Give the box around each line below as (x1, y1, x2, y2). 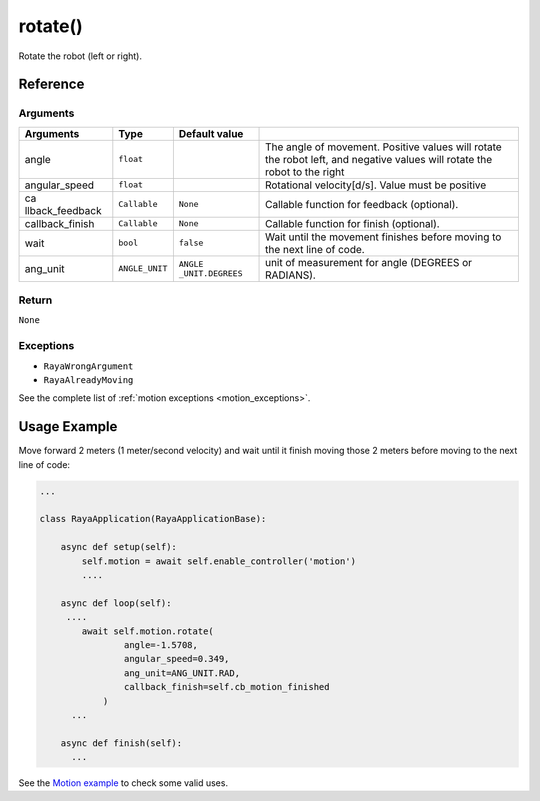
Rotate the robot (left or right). (18, 50, 142, 62)
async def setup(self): (60, 541, 177, 553)
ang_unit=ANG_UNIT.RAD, (123, 667, 240, 679)
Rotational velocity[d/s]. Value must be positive (265, 178, 487, 192)
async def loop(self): (60, 597, 172, 609)
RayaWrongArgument (43, 360, 134, 372)
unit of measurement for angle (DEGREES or (265, 255, 473, 269)
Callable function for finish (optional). (265, 216, 440, 230)
